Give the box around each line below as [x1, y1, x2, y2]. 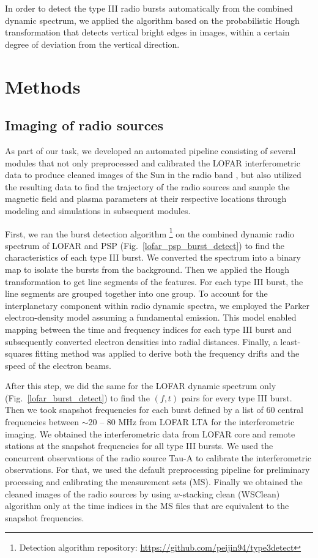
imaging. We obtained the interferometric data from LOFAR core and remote [5, 427, 295, 440]
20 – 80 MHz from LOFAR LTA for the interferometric [88, 415, 295, 428]
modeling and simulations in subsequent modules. [5, 204, 191, 217]
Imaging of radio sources [5, 116, 164, 135]
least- [280, 335, 301, 348]
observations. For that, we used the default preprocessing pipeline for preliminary [5, 463, 310, 476]
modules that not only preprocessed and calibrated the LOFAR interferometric [5, 156, 300, 169]
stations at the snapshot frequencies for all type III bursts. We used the [5, 439, 273, 452]
